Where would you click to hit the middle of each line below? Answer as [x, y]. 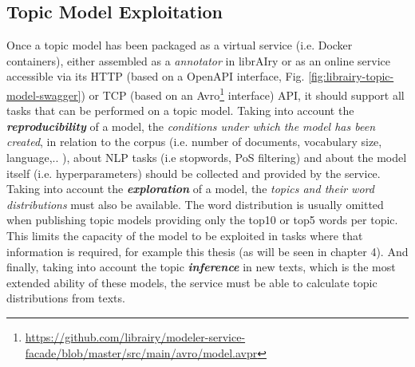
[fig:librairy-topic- [351, 76]
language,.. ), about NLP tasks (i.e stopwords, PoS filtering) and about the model [207, 158]
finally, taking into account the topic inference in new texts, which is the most [201, 267]
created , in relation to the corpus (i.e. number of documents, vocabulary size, [194, 142]
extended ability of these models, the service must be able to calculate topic [192, 282]
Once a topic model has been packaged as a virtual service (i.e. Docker [180, 45]
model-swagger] [44, 95]
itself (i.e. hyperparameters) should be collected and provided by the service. [194, 173]
